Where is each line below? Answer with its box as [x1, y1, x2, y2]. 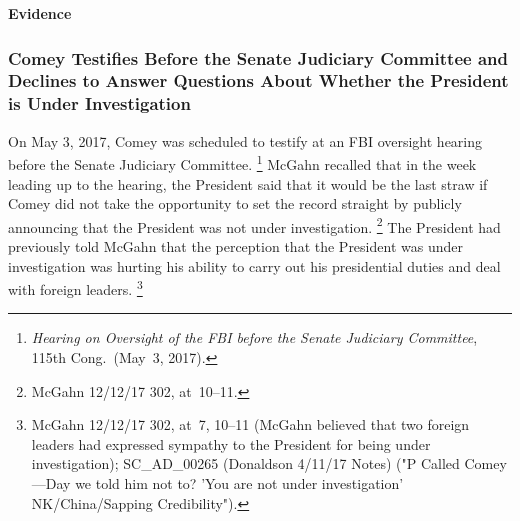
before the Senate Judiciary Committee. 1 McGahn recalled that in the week [8, 151, 477, 174]
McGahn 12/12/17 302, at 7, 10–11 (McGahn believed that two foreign [31, 414, 470, 435]
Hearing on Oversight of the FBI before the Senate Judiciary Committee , [31, 327, 478, 348]
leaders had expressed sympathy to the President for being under [31, 433, 431, 454]
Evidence [8, 3, 72, 23]
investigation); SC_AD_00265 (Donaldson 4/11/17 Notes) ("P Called [31, 453, 460, 474]
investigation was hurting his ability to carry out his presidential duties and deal [8, 255, 501, 276]
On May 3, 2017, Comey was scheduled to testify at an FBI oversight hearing [8, 130, 483, 151]
